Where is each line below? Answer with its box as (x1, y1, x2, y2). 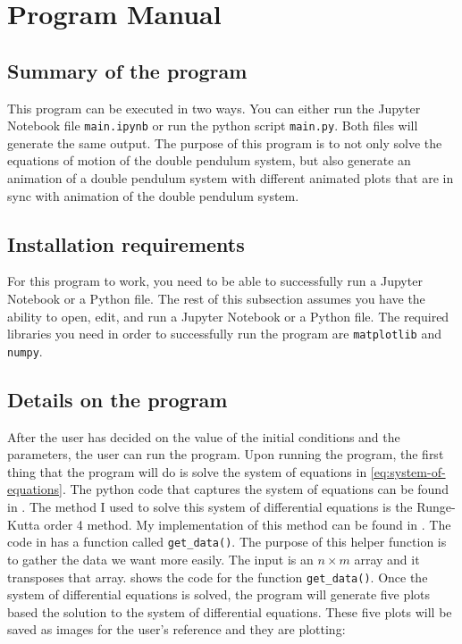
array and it (354, 549, 420, 568)
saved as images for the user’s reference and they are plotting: (7, 620, 346, 639)
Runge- (416, 498, 456, 516)
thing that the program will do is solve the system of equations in (7, 462, 367, 481)
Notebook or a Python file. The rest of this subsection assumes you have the (7, 289, 425, 307)
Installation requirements (7, 230, 245, 257)
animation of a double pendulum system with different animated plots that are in (7, 169, 454, 188)
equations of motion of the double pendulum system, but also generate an (7, 151, 411, 170)
